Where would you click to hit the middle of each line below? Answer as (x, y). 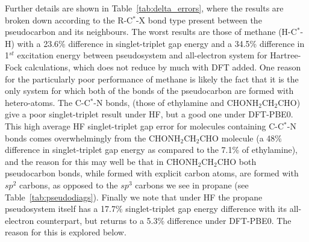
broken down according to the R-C (69, 20)
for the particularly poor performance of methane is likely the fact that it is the (152, 79)
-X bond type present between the (199, 20)
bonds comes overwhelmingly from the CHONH (93, 138)
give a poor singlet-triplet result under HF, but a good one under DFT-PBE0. (149, 114)
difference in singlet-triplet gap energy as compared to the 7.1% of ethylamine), (151, 150)
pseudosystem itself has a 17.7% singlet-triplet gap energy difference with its (146, 209)
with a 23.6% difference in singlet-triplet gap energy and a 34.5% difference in (161, 43)
